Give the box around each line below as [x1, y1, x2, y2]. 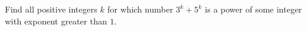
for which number [107, 3, 174, 15]
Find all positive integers [5, 3, 97, 15]
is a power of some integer [205, 3, 302, 15]
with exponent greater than [5, 14, 107, 27]
